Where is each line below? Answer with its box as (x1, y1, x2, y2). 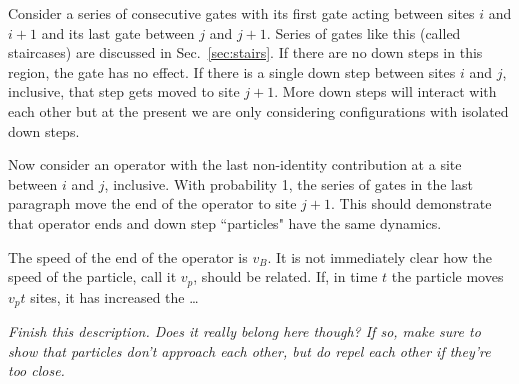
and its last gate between (41, 22, 195, 43)
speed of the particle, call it (8, 266, 177, 287)
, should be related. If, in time (193, 266, 378, 287)
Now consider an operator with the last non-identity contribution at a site (8, 154, 462, 175)
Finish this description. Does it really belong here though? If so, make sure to (8, 321, 481, 342)
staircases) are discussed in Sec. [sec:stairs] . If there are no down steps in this (8, 42, 483, 63)
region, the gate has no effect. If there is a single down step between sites (8, 61, 456, 82)
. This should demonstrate (330, 193, 492, 214)
